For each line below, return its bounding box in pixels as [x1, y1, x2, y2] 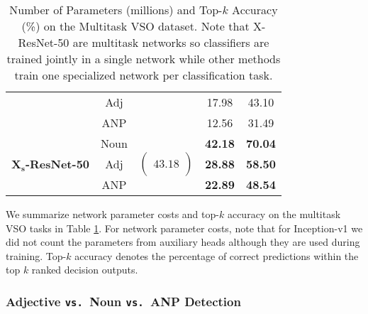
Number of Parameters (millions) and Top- [9, 1, 223, 18]
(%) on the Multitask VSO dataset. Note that [21, 18, 250, 34]
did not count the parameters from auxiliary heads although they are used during [6, 234, 360, 249]
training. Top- [6, 248, 67, 263]
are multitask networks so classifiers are [72, 34, 269, 50]
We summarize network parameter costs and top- [6, 207, 219, 221]
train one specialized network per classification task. [14, 67, 273, 83]
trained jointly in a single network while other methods [6, 50, 281, 67]
